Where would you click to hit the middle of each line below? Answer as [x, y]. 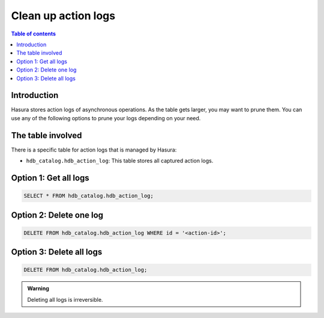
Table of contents [34, 34]
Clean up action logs [63, 16]
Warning [38, 289]
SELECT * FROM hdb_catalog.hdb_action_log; [89, 196]
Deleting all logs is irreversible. [65, 299]
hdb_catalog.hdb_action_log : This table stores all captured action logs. [120, 161]
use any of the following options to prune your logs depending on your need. [106, 118]
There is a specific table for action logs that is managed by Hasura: [94, 150]
